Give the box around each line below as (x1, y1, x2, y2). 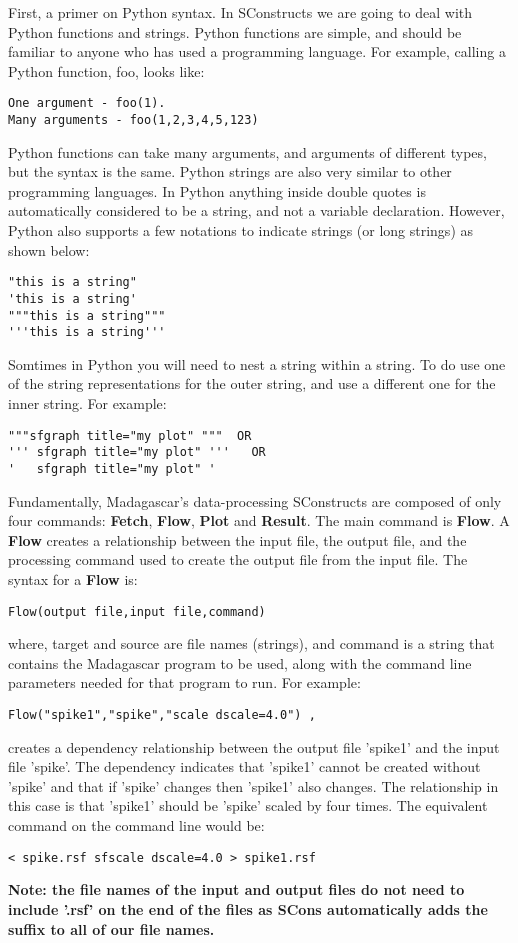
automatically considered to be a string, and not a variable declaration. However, (8, 200, 505, 221)
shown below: (8, 239, 90, 260)
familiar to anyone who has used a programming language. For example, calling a (8, 41, 506, 62)
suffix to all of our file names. (8, 918, 215, 939)
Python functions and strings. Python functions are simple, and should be (8, 21, 462, 42)
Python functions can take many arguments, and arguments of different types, (8, 141, 487, 162)
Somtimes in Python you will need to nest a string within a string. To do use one (8, 353, 506, 374)
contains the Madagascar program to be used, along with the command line (8, 652, 472, 673)
